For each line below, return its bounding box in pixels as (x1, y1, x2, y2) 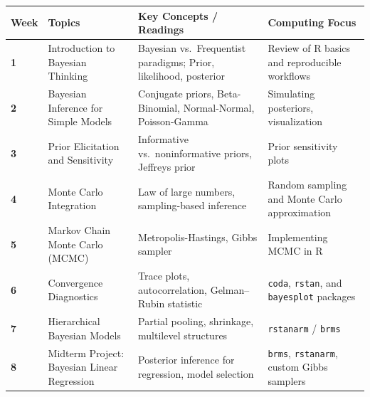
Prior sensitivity (268, 138, 338, 153)
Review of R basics (268, 40, 351, 55)
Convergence (48, 275, 103, 290)
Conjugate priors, (138, 85, 214, 100)
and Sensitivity (48, 152, 114, 167)
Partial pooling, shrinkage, (138, 314, 254, 329)
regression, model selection (138, 366, 254, 381)
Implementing (268, 229, 328, 244)
